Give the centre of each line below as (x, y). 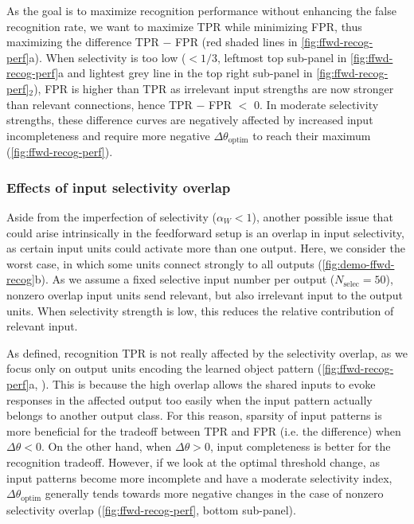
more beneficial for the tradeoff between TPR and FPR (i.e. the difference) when (204, 430)
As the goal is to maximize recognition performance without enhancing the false (201, 10)
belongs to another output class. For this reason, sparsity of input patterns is (194, 415)
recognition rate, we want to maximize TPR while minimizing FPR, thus (184, 26)
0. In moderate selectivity (316, 104)
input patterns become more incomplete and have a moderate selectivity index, (199, 477)
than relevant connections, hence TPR (100, 104)
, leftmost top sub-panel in (282, 57)
